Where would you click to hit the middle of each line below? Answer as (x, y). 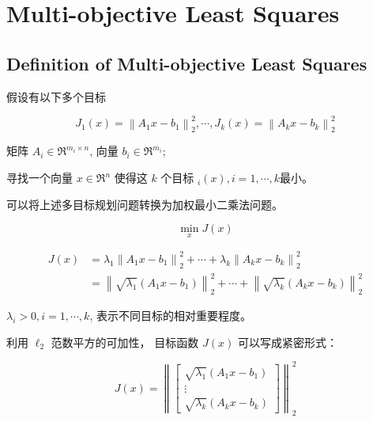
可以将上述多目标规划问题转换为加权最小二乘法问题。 (145, 204)
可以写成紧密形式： (287, 342)
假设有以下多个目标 (56, 96)
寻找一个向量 (40, 178)
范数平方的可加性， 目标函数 (125, 342)
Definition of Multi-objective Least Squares (187, 63)
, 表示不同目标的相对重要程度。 (170, 316)
